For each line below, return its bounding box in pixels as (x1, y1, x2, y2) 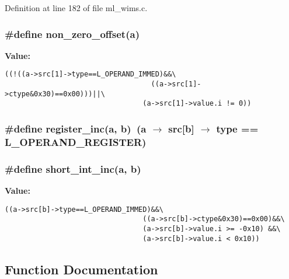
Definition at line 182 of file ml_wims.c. (5, 2, 148, 13)
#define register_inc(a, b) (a (5, 121, 147, 135)
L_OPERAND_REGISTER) (5, 134, 147, 149)
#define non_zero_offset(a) (5, 26, 140, 41)
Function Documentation (5, 260, 158, 278)
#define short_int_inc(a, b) (5, 161, 141, 176)
